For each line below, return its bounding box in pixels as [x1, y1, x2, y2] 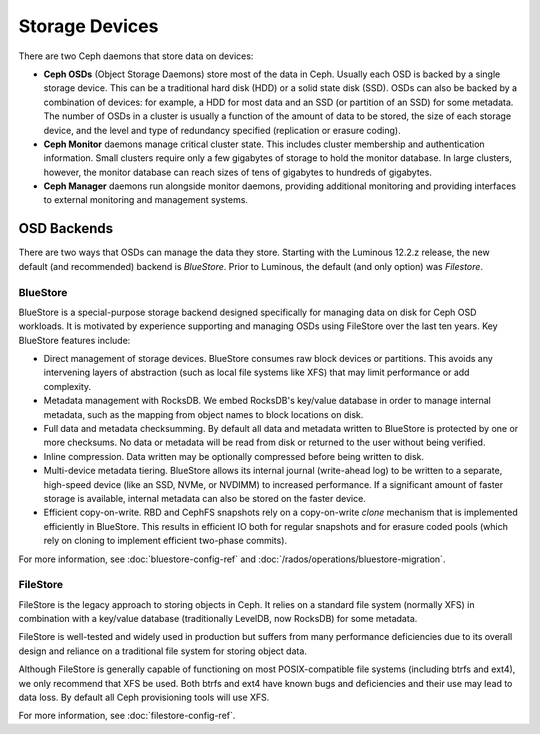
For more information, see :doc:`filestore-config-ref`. [18, 710, 236, 722]
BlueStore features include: [18, 334, 131, 346]
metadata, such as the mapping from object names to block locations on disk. [43, 408, 364, 420]
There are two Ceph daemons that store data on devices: [18, 50, 254, 62]
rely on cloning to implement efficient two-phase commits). [43, 535, 288, 547]
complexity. [43, 380, 92, 392]
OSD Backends [18, 220, 114, 237]
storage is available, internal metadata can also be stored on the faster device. [43, 492, 367, 504]
